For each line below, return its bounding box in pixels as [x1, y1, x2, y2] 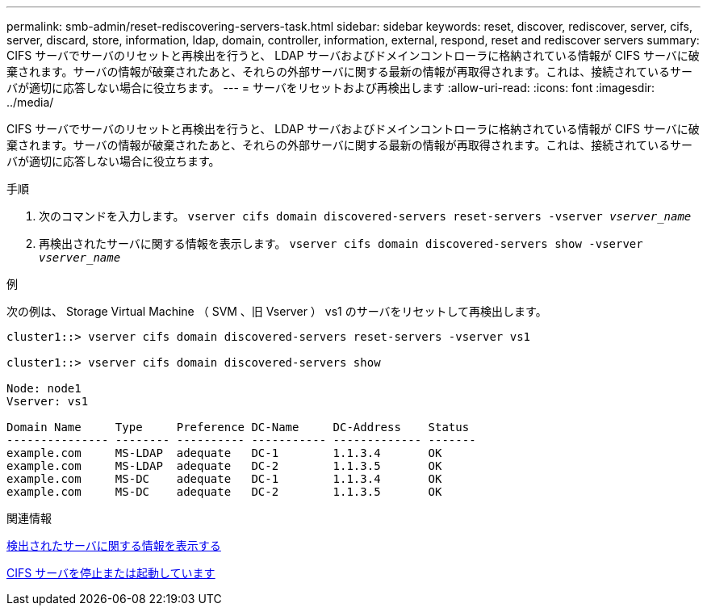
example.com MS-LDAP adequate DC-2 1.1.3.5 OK [6, 459, 442, 472]
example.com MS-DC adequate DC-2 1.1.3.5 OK [6, 485, 442, 498]
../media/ [6, 95, 54, 109]
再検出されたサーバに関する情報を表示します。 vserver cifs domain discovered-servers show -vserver [39, 237, 643, 250]
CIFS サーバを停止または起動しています [6, 566, 215, 580]
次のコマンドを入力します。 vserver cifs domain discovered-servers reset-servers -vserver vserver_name [39, 209, 692, 223]
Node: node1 [6, 382, 82, 395]
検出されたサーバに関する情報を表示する [6, 539, 221, 552]
